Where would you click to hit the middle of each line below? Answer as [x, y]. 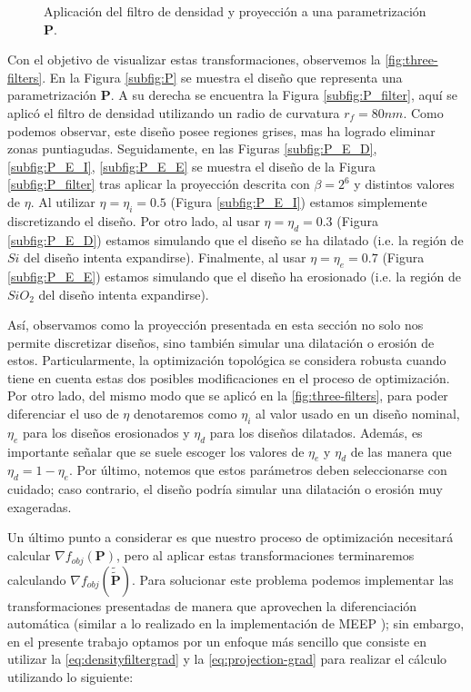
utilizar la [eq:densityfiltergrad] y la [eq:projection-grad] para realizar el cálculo [227, 659]
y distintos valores [404, 184]
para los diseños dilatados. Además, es [316, 432]
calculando [37, 579]
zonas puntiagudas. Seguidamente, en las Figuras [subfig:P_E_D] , [192, 148]
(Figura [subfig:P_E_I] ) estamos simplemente [299, 201]
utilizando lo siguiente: [70, 676]
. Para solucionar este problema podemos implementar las [293, 579]
